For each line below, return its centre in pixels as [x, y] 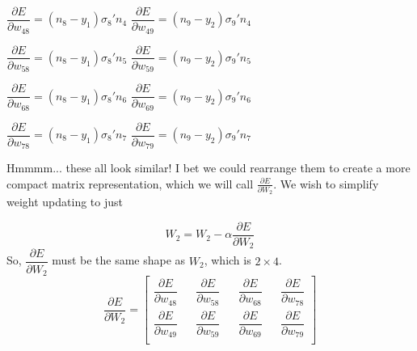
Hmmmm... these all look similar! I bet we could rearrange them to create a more [208, 168]
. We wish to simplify [326, 183]
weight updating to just [65, 202]
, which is [227, 260]
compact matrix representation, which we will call [130, 183]
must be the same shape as [119, 260]
